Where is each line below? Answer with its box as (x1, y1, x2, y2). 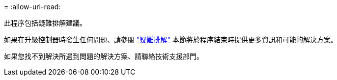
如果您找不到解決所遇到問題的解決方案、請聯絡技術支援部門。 (4, 52, 203, 60)
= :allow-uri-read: (4, 2, 61, 11)
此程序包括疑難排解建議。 (4, 19, 86, 27)
